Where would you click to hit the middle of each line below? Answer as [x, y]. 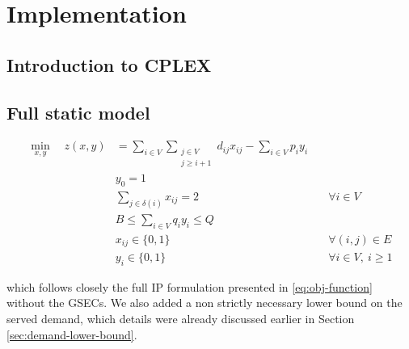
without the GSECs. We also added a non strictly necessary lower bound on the [204, 303]
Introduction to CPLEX [109, 64]
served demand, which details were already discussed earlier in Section [181, 319]
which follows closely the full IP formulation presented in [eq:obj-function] [190, 286]
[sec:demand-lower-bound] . [72, 334]
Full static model [78, 112]
